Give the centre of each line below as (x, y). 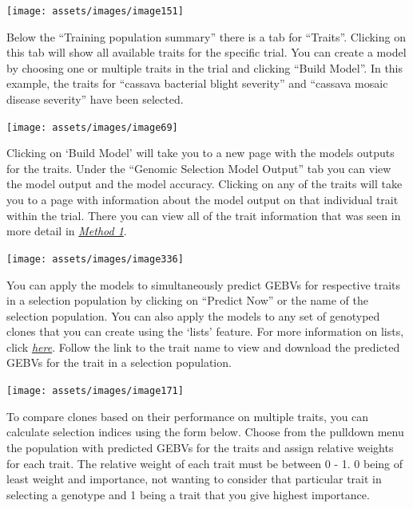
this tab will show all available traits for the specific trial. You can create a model (206, 52)
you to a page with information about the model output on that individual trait (203, 200)
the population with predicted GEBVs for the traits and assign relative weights (200, 447)
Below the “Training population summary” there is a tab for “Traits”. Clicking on (206, 36)
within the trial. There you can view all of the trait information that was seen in (204, 215)
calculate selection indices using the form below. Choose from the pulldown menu (205, 432)
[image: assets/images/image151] (95, 11)
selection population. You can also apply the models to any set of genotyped (193, 315)
